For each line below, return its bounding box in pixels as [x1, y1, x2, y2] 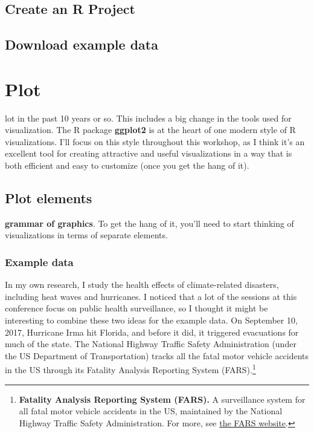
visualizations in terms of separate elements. [5, 229, 168, 241]
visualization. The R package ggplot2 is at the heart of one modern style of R [5, 123, 296, 136]
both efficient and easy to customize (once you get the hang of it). [5, 159, 249, 172]
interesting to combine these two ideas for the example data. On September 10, [5, 314, 298, 327]
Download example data [5, 35, 158, 54]
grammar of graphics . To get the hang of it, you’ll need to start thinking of [5, 217, 294, 229]
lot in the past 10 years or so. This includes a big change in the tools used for [5, 111, 292, 124]
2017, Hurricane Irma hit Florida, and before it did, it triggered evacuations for [5, 325, 299, 338]
